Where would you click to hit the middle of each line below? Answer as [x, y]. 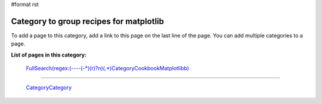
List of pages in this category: [49, 55]
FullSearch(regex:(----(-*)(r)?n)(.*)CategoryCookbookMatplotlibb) [108, 68]
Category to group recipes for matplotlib [87, 21]
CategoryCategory [49, 88]
